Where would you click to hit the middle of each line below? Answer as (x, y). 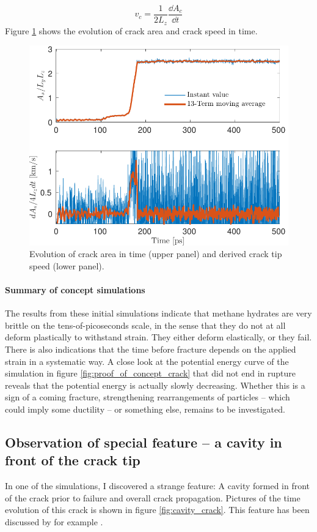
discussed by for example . (54, 521)
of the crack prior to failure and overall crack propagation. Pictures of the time (153, 497)
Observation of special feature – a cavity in (144, 442)
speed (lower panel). (67, 265)
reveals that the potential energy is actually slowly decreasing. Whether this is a (155, 385)
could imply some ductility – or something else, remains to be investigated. (145, 409)
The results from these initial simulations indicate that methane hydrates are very (158, 313)
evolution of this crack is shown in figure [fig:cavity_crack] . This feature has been (157, 510)
